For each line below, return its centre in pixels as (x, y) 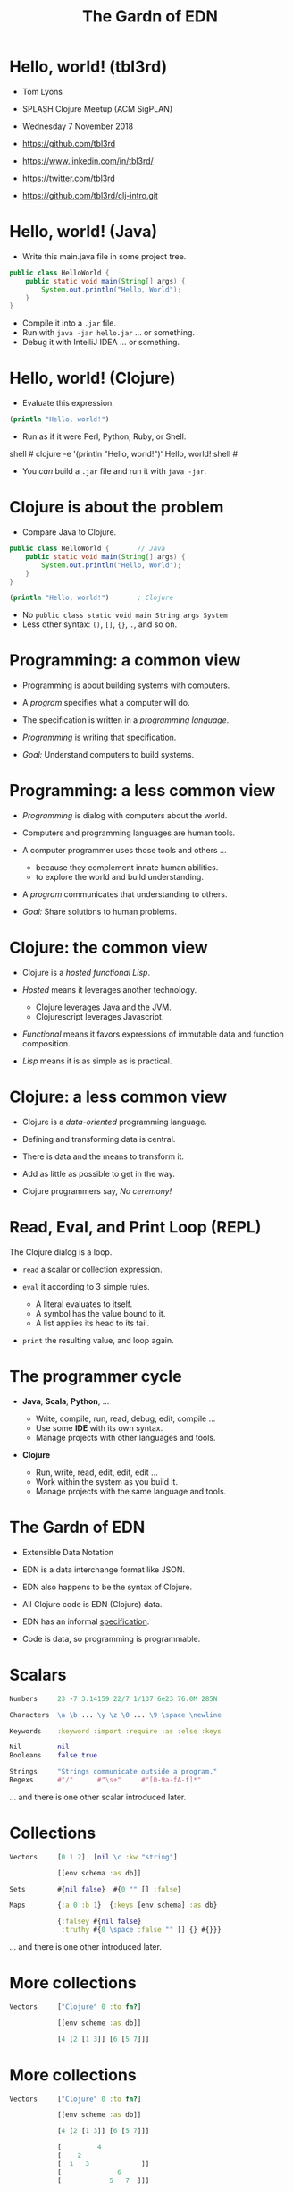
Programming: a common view (125, 660)
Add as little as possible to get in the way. (99, 1174)
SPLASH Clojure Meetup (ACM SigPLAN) (97, 108)
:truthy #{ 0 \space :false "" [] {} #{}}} (141, 1930)
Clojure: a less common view (118, 1097)
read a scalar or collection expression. (92, 1269)
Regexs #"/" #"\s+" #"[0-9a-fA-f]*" (105, 1780)
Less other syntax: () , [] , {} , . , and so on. (100, 624)
